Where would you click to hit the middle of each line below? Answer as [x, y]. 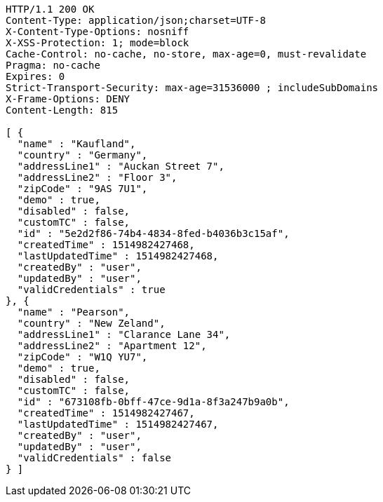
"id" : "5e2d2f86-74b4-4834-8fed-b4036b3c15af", [153, 233]
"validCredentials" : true [91, 290]
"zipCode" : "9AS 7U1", [82, 189]
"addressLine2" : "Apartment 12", [112, 346]
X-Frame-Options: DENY [68, 99]
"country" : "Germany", [82, 155]
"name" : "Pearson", [74, 312]
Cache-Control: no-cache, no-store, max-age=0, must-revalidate [186, 54]
